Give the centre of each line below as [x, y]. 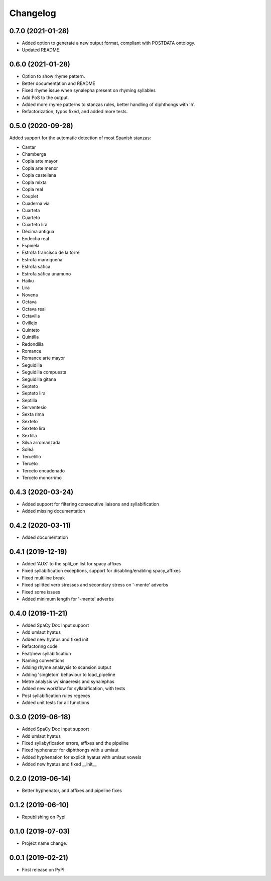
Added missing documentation [53, 511]
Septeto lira [34, 393]
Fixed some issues [41, 592]
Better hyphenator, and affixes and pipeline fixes [72, 791]
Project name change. [45, 843]
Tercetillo [31, 456]
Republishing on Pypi [44, 817]
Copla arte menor [40, 168]
